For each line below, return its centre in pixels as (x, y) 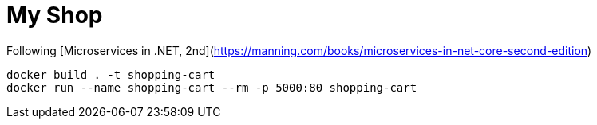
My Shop (55, 15)
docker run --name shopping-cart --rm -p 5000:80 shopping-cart (212, 87)
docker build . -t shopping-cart (111, 74)
